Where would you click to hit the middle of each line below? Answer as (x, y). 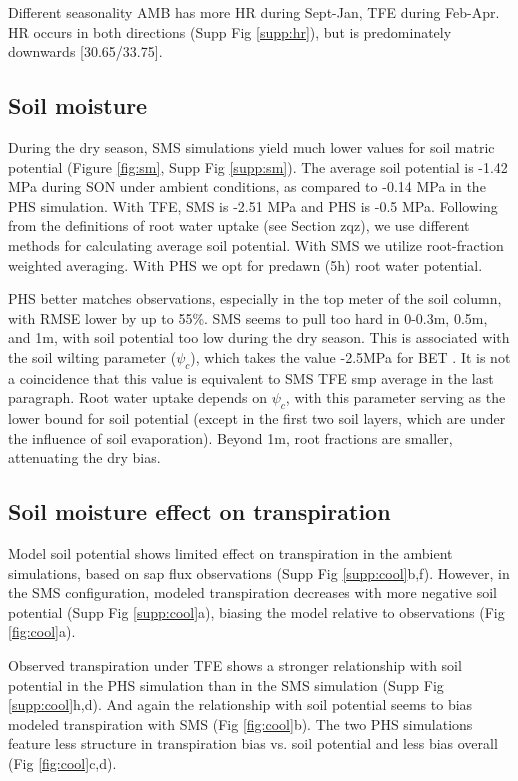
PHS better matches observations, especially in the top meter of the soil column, (255, 298)
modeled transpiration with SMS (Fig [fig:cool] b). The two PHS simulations (240, 723)
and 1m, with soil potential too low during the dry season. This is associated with (259, 337)
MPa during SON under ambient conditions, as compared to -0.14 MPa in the (247, 186)
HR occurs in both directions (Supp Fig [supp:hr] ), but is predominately (230, 31)
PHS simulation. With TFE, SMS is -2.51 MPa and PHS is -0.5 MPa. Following (253, 205)
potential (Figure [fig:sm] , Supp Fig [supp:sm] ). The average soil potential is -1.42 (258, 166)
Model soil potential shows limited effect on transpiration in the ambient (230, 553)
